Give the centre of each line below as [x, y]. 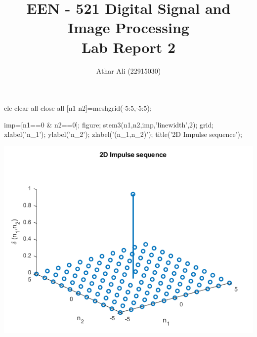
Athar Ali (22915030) [128, 70]
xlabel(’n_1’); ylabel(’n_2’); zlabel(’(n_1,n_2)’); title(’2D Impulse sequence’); [123, 134]
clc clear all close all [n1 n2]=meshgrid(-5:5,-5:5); [78, 108]
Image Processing [128, 27]
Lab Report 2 [128, 47]
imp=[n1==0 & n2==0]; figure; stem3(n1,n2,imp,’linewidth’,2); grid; [109, 124]
